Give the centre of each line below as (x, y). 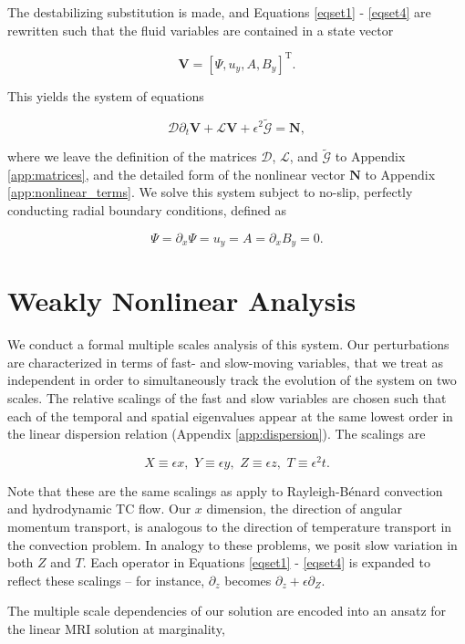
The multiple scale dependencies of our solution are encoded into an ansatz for (227, 611)
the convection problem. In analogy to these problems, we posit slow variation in (232, 544)
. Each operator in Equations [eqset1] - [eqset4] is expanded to (256, 562)
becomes (248, 580)
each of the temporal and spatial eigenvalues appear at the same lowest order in (230, 415)
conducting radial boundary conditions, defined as (147, 209)
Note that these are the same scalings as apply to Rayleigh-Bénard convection (225, 490)
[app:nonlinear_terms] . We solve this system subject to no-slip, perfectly (210, 192)
